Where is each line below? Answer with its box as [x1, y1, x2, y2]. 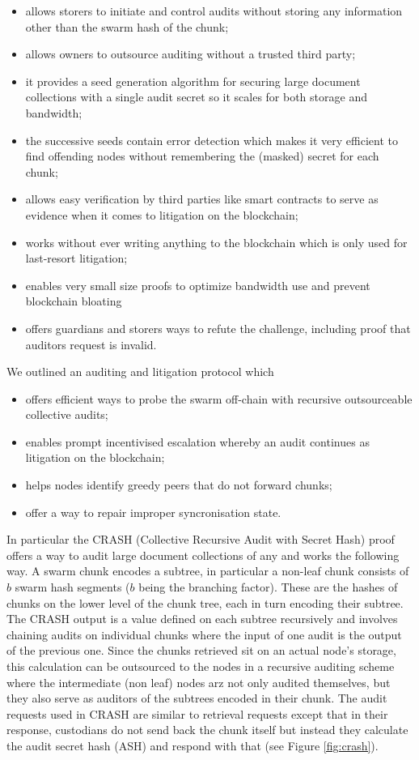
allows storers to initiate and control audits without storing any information [25, 2, 403, 19]
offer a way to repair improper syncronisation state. [25, 503, 281, 520]
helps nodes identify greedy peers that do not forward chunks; [25, 476, 332, 493]
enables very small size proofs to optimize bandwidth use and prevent [25, 276, 370, 293]
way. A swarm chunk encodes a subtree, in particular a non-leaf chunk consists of [6, 562, 409, 579]
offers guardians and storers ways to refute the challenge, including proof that [25, 319, 411, 336]
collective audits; [25, 406, 108, 423]
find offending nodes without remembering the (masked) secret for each [25, 147, 379, 164]
